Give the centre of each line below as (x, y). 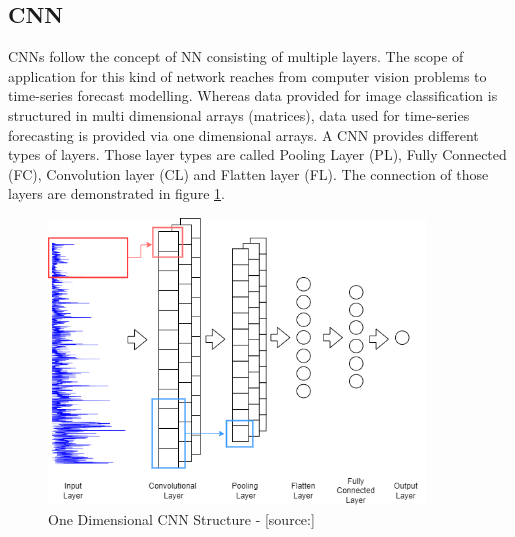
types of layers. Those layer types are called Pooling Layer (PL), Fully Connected (257, 154)
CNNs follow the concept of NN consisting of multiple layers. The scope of (236, 56)
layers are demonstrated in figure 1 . (116, 193)
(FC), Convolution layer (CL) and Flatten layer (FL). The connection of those (248, 173)
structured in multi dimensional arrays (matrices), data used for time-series (239, 114)
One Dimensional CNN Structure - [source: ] (181, 518)
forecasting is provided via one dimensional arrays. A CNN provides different (243, 134)
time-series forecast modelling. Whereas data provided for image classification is (253, 95)
